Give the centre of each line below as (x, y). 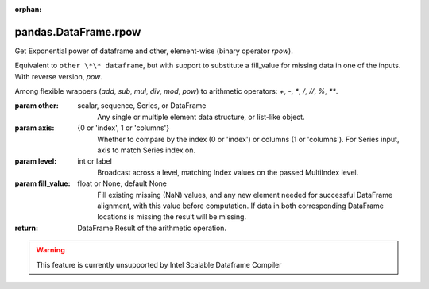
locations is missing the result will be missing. (172, 217)
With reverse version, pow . (59, 76)
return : (27, 228)
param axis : (35, 128)
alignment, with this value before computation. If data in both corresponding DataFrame (241, 206)
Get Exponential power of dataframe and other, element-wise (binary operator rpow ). (154, 51)
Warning (50, 250)
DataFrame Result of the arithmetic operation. (152, 228)
